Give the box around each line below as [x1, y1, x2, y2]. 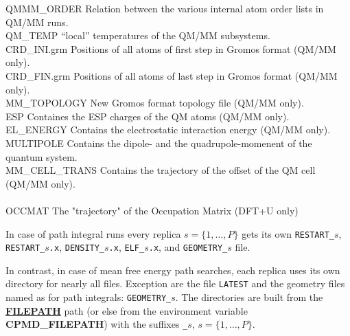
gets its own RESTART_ [242, 226, 334, 240]
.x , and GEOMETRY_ [148, 240, 228, 254]
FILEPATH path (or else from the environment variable [5, 303, 248, 317]
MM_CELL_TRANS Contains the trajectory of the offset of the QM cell [5, 163, 316, 177]
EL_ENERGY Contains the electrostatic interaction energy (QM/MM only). [5, 122, 331, 137]
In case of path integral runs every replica [5, 226, 181, 240]
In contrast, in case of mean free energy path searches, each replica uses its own [5, 262, 340, 277]
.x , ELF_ [108, 240, 145, 254]
